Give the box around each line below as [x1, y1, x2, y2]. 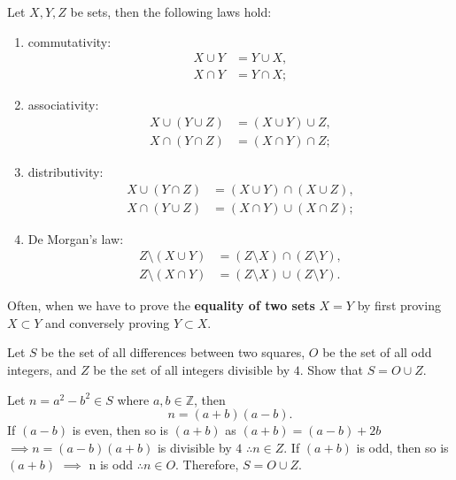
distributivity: [27, 162, 104, 180]
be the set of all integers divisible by [93, 361, 290, 378]
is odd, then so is [356, 438, 449, 456]
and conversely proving [45, 313, 170, 331]
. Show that [299, 361, 363, 378]
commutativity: [27, 32, 112, 50]
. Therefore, [175, 455, 239, 474]
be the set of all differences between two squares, [41, 343, 305, 362]
